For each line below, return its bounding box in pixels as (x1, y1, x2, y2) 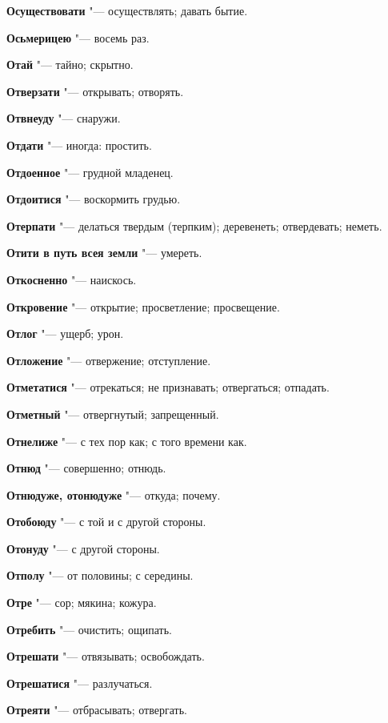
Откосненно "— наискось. (6, 271, 137, 287)
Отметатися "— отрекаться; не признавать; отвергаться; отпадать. (6, 379, 330, 396)
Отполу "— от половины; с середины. (6, 567, 194, 584)
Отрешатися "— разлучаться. (6, 674, 153, 691)
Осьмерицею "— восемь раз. (6, 29, 150, 46)
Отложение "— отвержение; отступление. (6, 351, 211, 368)
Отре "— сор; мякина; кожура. (6, 594, 157, 611)
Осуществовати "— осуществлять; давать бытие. (6, 2, 248, 18)
